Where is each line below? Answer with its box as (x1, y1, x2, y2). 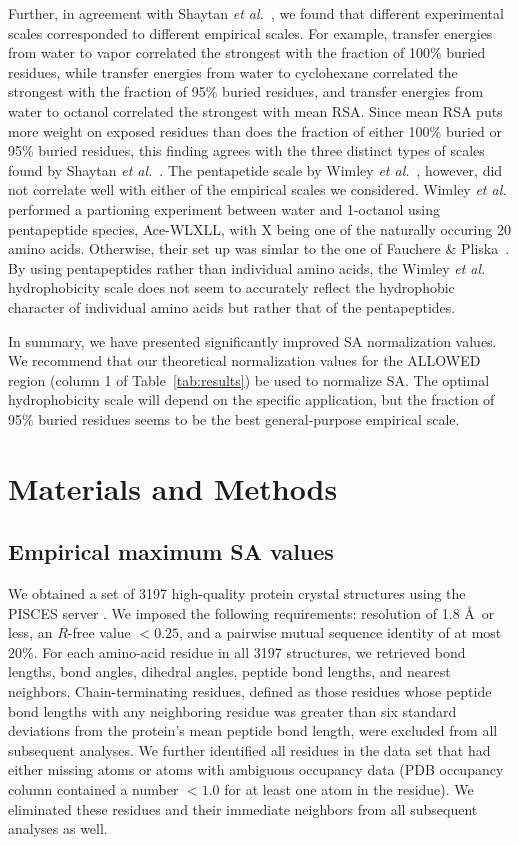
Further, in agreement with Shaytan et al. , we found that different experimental (8, 3, 504, 23)
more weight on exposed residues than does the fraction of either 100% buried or (8, 120, 503, 141)
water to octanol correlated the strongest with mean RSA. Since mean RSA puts (8, 100, 503, 121)
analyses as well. (8, 818, 108, 839)
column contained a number (8, 778, 179, 799)
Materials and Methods (8, 467, 338, 508)
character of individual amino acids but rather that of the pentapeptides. (8, 296, 456, 317)
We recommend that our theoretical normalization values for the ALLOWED (8, 350, 481, 371)
